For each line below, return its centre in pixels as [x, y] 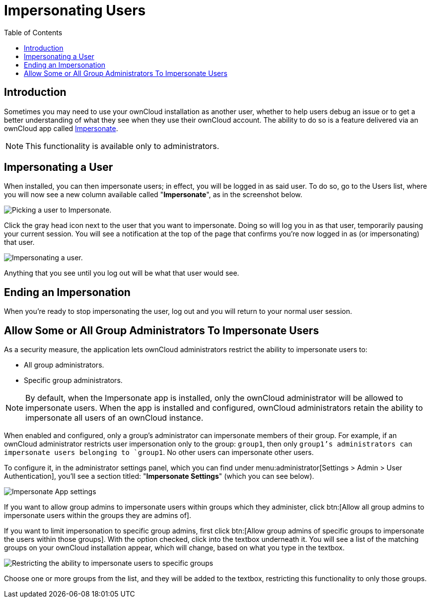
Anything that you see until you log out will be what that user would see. [122, 273]
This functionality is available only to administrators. [122, 146]
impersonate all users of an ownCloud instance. [114, 418]
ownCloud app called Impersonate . [61, 128]
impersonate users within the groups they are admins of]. [98, 516]
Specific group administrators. [73, 380]
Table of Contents [33, 32]
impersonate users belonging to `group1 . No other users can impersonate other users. [159, 452]
